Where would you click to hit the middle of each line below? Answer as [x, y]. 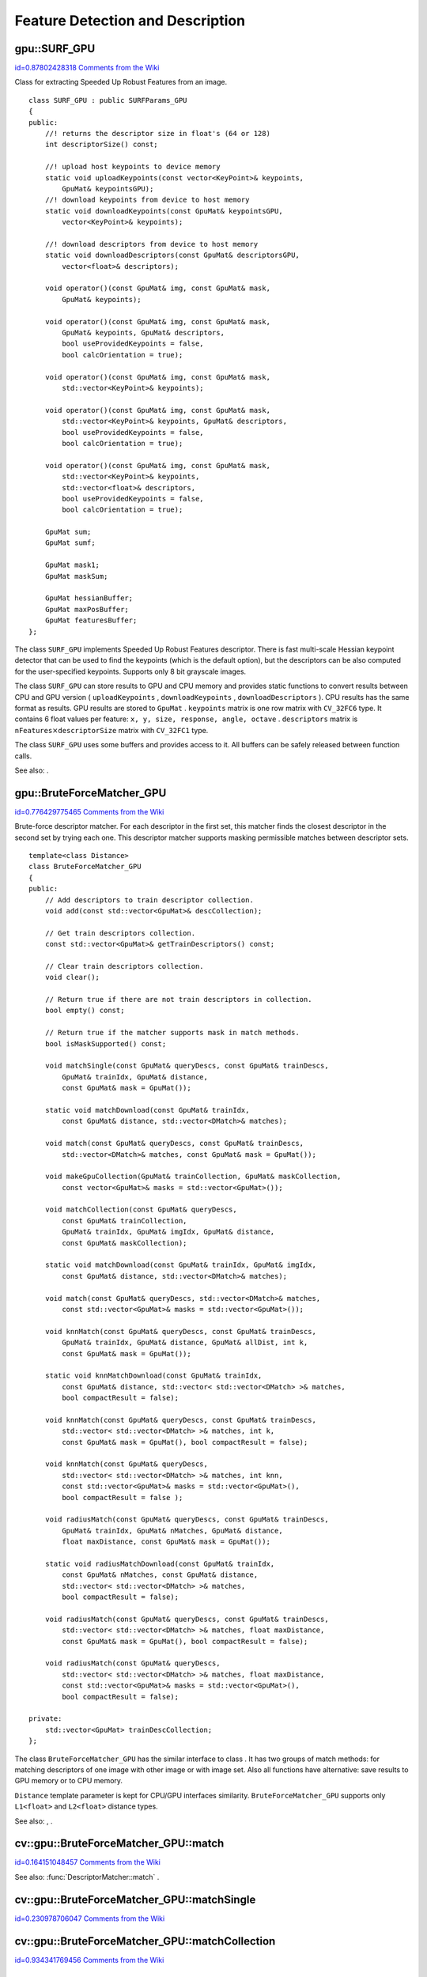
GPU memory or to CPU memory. [68, 1781]
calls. [23, 756]
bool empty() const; [85, 1011]
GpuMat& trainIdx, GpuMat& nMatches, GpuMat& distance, [173, 1531]
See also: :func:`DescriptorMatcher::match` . [87, 1877]
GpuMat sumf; [70, 543]
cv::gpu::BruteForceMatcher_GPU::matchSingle [135, 1899]
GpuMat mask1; [72, 565]
